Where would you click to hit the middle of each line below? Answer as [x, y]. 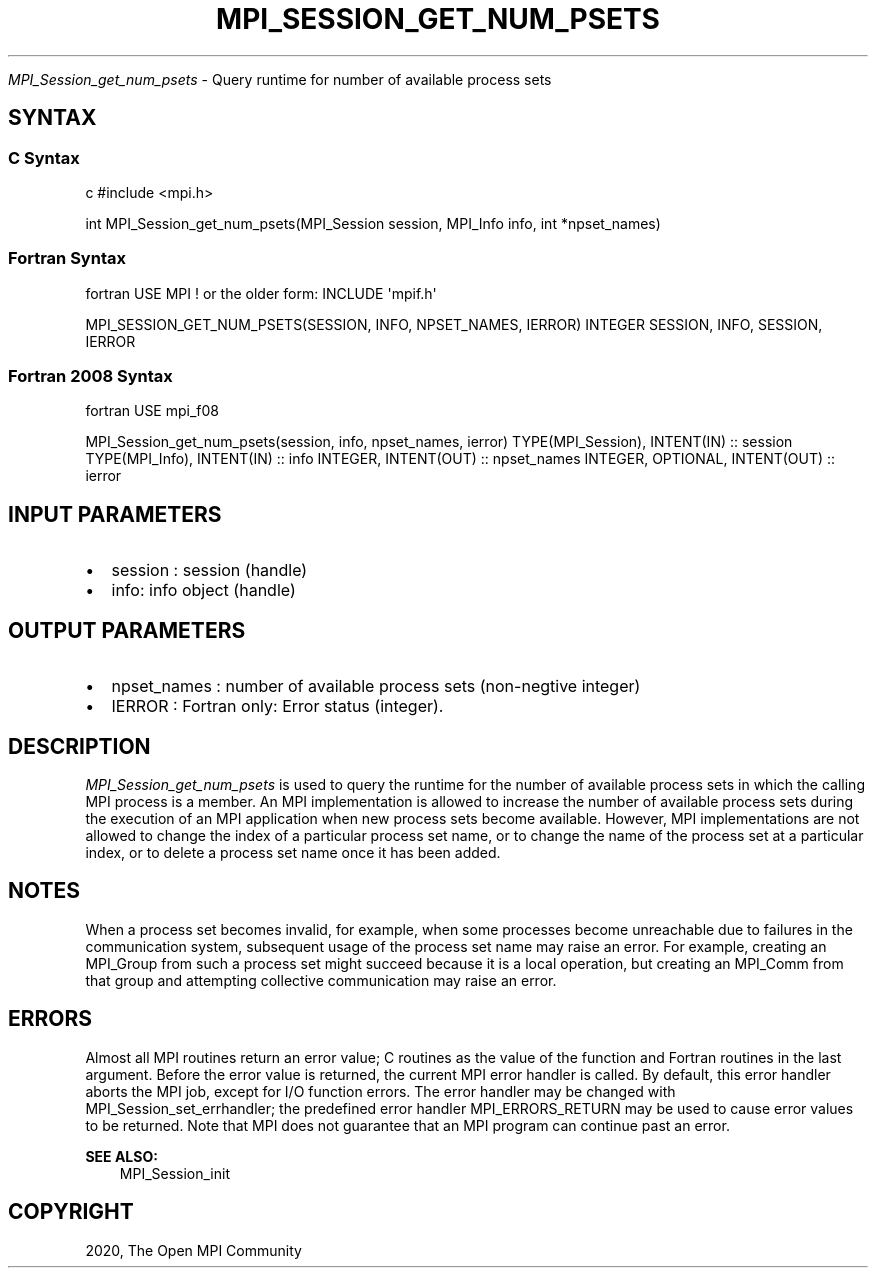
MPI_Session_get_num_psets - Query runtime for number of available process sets [280, 79]
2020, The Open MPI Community [193, 1250]
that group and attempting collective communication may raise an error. [321, 980]
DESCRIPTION [79, 746]
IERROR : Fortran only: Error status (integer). [277, 706]
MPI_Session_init [174, 1173]
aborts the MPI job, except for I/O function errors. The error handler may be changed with [380, 1091]
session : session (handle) [209, 570]
